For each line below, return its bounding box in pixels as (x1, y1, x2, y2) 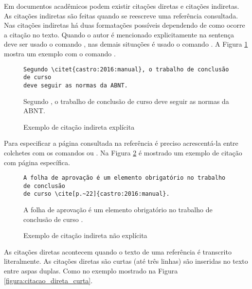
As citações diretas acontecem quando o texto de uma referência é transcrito (4, 246, 232, 256)
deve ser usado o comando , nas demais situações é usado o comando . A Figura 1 (4, 39, 248, 49)
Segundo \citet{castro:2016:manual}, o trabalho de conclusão (23, 66, 229, 73)
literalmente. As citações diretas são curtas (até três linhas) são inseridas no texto (4, 256, 248, 266)
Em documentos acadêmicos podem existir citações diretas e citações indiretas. (4, 1, 239, 11)
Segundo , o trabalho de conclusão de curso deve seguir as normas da (23, 96, 229, 106)
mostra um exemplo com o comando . (4, 48, 116, 58)
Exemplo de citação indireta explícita (23, 121, 135, 132)
